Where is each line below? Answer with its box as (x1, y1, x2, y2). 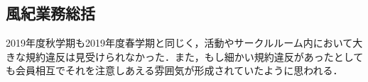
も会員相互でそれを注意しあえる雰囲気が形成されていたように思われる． (6, 63, 343, 78)
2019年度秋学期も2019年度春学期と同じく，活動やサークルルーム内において (6, 35, 353, 50)
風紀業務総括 (6, 2, 95, 24)
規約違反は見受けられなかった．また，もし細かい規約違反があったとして (25, 49, 364, 64)
